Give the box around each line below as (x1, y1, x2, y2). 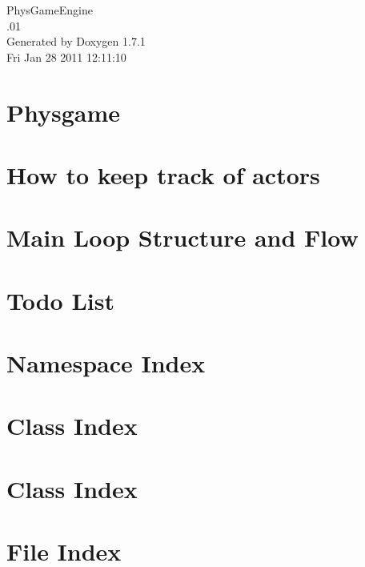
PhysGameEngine (6, 2, 93, 18)
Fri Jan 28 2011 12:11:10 (6, 48, 126, 65)
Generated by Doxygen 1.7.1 (6, 33, 146, 50)
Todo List (6, 283, 114, 316)
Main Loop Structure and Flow (6, 221, 359, 254)
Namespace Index (6, 347, 206, 380)
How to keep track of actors (6, 158, 320, 191)
